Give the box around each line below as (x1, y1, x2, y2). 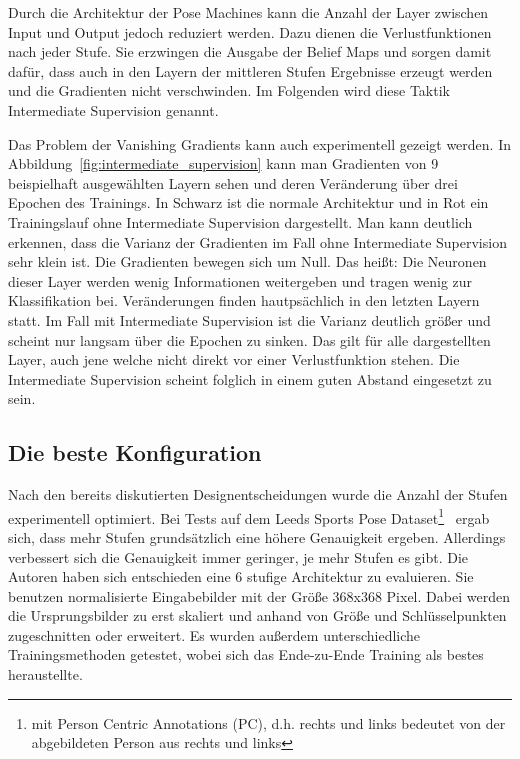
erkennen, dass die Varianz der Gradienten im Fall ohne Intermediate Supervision (8, 231, 507, 252)
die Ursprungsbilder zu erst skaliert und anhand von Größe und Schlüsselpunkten (8, 605, 507, 626)
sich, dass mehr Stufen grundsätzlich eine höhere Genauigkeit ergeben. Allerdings (8, 526, 506, 547)
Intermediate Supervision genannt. (8, 99, 219, 120)
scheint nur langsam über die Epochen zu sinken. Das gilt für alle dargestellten (8, 329, 491, 350)
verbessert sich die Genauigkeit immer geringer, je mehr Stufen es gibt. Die (8, 546, 469, 567)
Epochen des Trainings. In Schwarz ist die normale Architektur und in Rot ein (8, 192, 489, 213)
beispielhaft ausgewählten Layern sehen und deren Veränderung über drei (8, 172, 458, 193)
